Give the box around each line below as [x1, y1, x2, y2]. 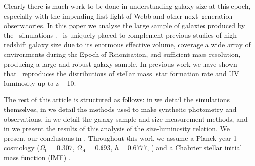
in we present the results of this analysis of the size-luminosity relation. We [4, 123, 229, 134]
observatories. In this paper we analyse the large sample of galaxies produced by [4, 20, 245, 30]
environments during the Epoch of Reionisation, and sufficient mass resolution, [4, 49, 241, 59]
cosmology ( [4, 142, 40, 153]
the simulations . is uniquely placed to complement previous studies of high [4, 29, 237, 40]
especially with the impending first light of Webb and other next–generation [4, 10, 233, 21]
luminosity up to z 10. [4, 78, 76, 88]
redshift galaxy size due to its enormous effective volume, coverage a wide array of [4, 39, 251, 50]
